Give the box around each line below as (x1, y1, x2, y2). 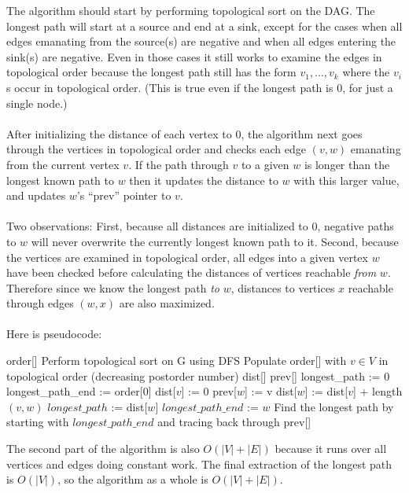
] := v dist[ (244, 383, 297, 399)
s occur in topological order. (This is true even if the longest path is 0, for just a (6, 79, 393, 95)
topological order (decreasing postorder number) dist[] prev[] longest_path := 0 (6, 367, 390, 384)
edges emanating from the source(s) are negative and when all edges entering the (6, 33, 396, 50)
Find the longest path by (274, 398, 394, 414)
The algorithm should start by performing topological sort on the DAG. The (6, 2, 375, 18)
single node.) (6, 94, 68, 111)
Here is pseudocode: (6, 326, 102, 342)
